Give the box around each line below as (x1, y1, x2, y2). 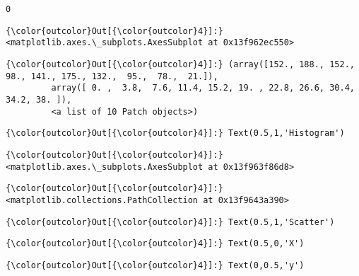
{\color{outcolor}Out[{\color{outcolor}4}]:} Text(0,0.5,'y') (6, 260, 305, 270)
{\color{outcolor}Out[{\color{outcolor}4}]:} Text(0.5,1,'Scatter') (6, 217, 335, 227)
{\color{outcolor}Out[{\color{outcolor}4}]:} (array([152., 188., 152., (6, 59, 355, 69)
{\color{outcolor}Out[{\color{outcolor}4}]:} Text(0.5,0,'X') (6, 238, 305, 249)
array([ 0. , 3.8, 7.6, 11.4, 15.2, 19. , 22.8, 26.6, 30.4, (51, 83, 355, 93)
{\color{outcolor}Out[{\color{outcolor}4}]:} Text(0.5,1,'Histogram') (6, 128, 345, 139)
